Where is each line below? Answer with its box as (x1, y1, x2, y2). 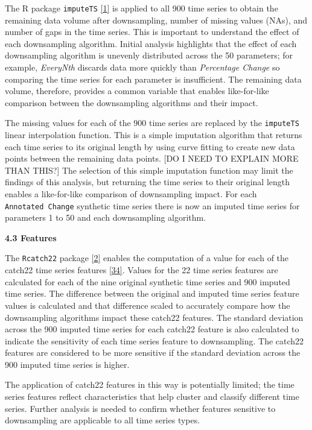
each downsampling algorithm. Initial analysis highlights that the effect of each (5, 37, 297, 49)
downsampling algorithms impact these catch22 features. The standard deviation (5, 311, 304, 323)
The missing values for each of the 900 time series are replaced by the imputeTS (5, 116, 299, 129)
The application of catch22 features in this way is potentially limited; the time (5, 378, 294, 391)
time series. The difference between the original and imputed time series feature (5, 287, 299, 300)
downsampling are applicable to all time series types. (5, 414, 200, 426)
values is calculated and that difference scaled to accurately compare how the (5, 299, 290, 311)
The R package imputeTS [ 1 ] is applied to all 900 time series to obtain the (5, 2, 278, 14)
